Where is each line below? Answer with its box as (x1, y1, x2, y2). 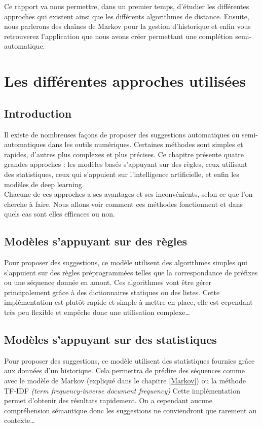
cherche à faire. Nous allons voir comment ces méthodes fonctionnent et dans (4, 198, 243, 209)
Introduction (4, 105, 72, 121)
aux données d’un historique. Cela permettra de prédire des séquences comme (4, 365, 245, 376)
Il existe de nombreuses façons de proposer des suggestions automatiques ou (4, 129, 240, 139)
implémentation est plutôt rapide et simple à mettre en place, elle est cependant (4, 297, 253, 307)
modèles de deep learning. (4, 179, 84, 189)
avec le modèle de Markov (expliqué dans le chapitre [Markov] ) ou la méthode (4, 375, 246, 386)
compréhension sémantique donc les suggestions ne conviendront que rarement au (4, 405, 256, 415)
